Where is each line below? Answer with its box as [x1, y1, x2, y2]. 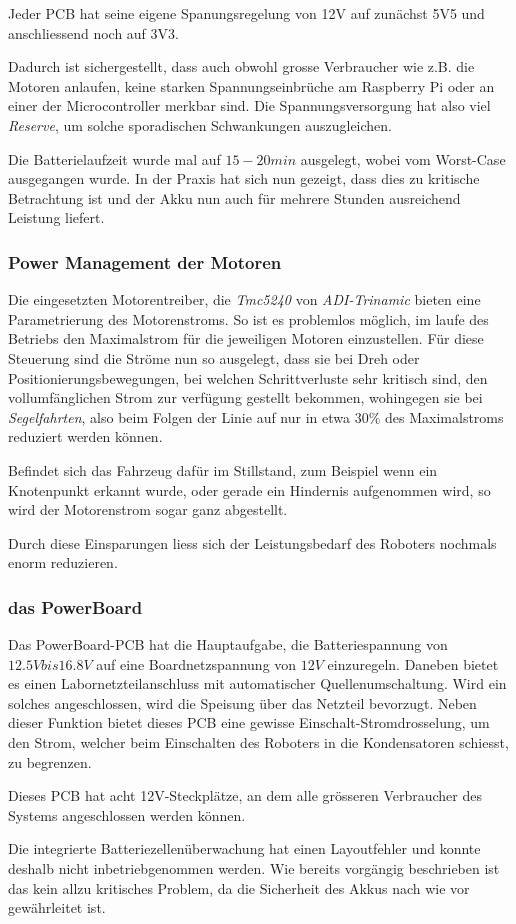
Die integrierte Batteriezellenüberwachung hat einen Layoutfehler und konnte [8, 838, 481, 859]
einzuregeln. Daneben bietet [327, 653, 499, 674]
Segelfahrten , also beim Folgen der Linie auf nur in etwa [8, 406, 351, 427]
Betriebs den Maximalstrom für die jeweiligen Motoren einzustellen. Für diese [8, 328, 484, 349]
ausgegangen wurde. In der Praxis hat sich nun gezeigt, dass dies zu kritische [8, 168, 480, 189]
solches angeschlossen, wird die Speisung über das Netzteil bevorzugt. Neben [8, 692, 477, 713]
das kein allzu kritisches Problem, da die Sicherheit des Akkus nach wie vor [8, 877, 470, 898]
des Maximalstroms [385, 406, 504, 427]
